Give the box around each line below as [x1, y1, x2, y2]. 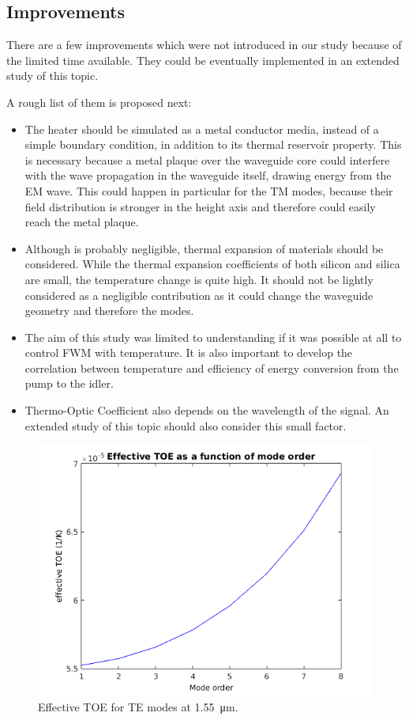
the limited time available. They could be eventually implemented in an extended [6, 51, 400, 68]
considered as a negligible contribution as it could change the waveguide [24, 286, 373, 303]
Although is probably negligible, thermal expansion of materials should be [24, 240, 384, 256]
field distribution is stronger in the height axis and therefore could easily [24, 198, 376, 214]
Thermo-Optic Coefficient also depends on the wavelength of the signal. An [24, 402, 389, 419]
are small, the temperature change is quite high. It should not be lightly [24, 271, 373, 287]
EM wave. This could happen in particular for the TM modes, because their [24, 182, 393, 199]
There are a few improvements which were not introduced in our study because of [6, 36, 402, 53]
